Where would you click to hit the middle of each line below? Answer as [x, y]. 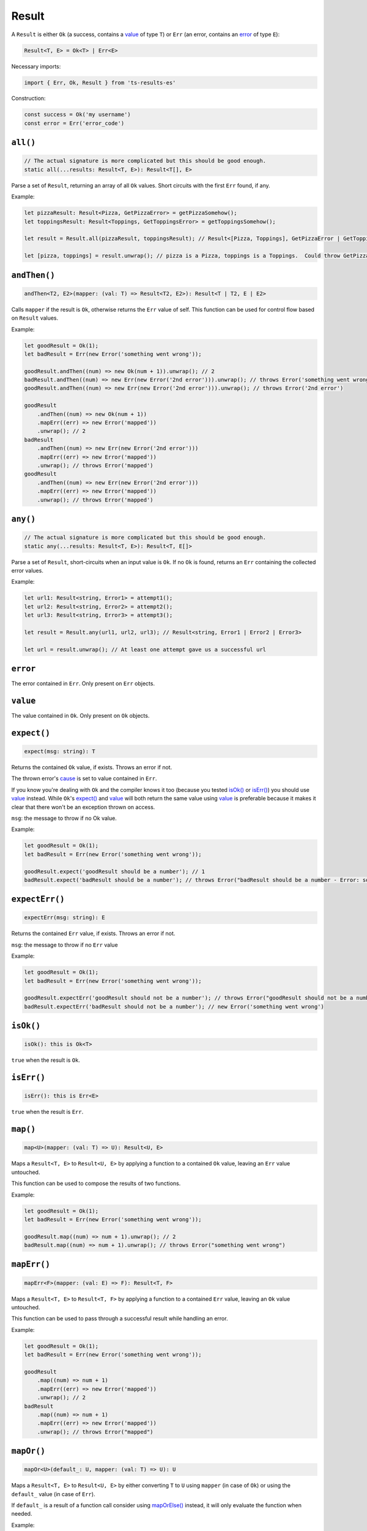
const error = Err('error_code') [74, 123]
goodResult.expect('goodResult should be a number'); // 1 [114, 871]
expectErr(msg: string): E [65, 918]
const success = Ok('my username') [77, 115]
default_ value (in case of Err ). [53, 1494]
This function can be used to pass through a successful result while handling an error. [120, 1318]
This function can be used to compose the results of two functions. [96, 1183]
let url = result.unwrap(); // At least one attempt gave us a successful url [145, 649]
